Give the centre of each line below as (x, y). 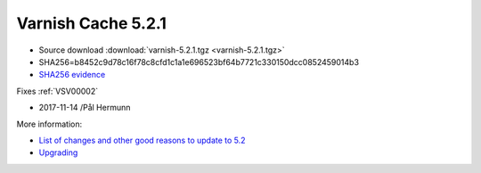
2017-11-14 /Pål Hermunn (85, 108)
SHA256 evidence (72, 75)
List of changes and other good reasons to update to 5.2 (142, 140)
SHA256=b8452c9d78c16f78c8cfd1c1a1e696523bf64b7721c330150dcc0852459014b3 (199, 62)
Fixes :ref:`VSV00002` (57, 91)
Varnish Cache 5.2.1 (91, 23)
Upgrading (58, 152)
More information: (49, 124)
